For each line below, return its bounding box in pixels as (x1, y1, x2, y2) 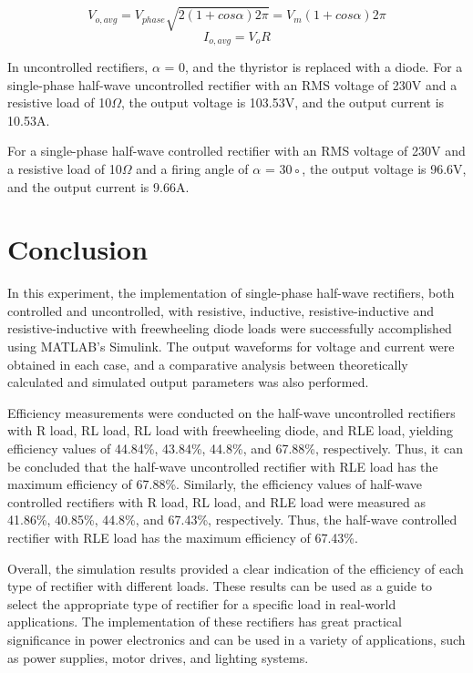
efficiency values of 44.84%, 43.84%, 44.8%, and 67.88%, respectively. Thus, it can (7, 439, 463, 458)
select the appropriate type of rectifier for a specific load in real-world (7, 594, 396, 613)
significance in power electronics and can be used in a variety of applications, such (7, 629, 466, 648)
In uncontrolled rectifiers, (7, 57, 149, 76)
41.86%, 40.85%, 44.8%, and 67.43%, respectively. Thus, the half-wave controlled (7, 510, 458, 529)
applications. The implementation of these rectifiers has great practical (7, 612, 402, 631)
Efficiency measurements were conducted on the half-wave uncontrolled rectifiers (7, 403, 456, 422)
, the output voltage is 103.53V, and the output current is (120, 93, 445, 112)
